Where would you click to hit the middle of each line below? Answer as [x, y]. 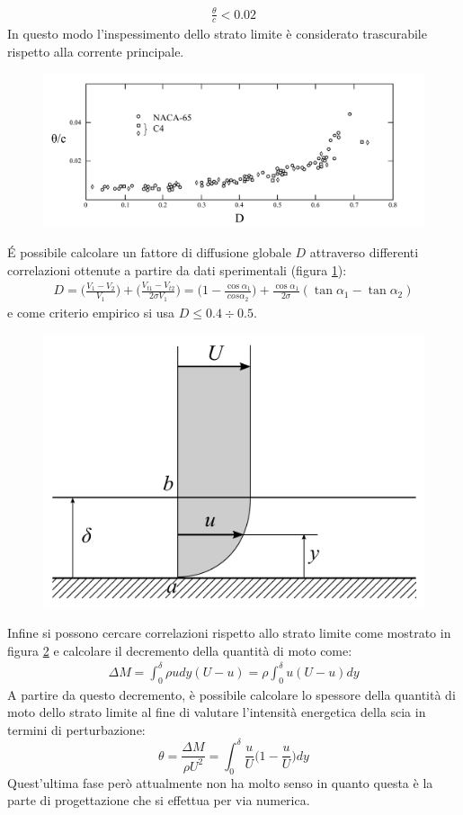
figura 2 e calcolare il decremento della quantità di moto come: [180, 650]
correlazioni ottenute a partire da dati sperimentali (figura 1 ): [177, 269]
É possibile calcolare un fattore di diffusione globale [149, 252]
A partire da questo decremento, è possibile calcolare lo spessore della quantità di [231, 694]
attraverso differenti [364, 252]
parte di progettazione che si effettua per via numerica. [159, 800]
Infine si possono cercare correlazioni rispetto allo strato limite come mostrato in [229, 633]
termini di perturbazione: [76, 729]
